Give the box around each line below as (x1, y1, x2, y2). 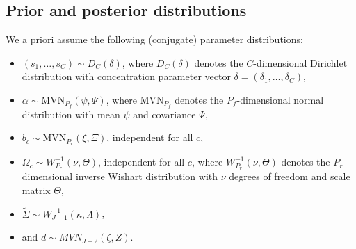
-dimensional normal (236, 92, 324, 106)
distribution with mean (22, 106, 120, 121)
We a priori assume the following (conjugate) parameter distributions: (6, 32, 303, 47)
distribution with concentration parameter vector (22, 69, 231, 83)
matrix (22, 182, 51, 197)
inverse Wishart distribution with (75, 169, 218, 184)
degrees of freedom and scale (229, 169, 350, 184)
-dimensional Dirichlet (253, 55, 348, 70)
